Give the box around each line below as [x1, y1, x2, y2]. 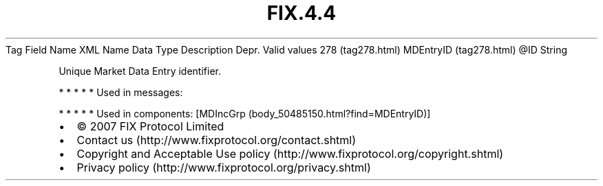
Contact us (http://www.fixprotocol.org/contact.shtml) [76, 132, 357, 147]
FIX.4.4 [266, 1, 337, 25]
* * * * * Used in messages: [59, 86, 183, 98]
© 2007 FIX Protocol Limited [76, 119, 224, 133]
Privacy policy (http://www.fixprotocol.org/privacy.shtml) [76, 160, 371, 174]
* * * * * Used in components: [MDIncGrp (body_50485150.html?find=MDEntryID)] [59, 107, 431, 119]
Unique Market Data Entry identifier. [59, 65, 221, 77]
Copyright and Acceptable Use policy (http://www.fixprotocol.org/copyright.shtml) [76, 146, 504, 161]
